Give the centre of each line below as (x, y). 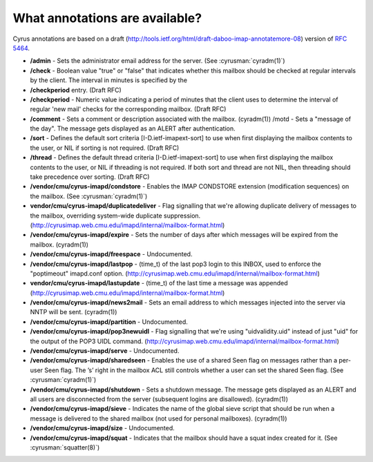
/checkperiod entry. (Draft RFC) (76, 90)
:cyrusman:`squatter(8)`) (65, 447)
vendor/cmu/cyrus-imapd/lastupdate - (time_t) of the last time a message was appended (159, 283)
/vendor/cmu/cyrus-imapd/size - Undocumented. (103, 428)
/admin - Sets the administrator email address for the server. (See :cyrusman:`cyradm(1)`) (158, 61)
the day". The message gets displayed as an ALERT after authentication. (133, 128)
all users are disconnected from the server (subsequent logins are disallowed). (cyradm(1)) (159, 399)
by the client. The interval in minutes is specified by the (109, 80)
